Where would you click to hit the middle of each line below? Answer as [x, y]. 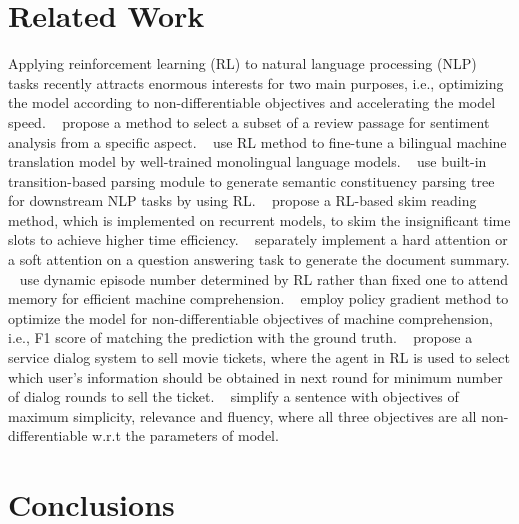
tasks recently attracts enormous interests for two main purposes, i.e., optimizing [256, 82]
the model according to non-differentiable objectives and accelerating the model [252, 102]
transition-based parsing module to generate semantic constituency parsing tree [251, 180]
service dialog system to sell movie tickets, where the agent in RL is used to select [259, 357]
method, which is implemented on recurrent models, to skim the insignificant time [259, 219]
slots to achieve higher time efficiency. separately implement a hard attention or [258, 239]
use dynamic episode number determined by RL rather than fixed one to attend [264, 278]
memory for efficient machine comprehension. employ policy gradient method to [258, 298]
